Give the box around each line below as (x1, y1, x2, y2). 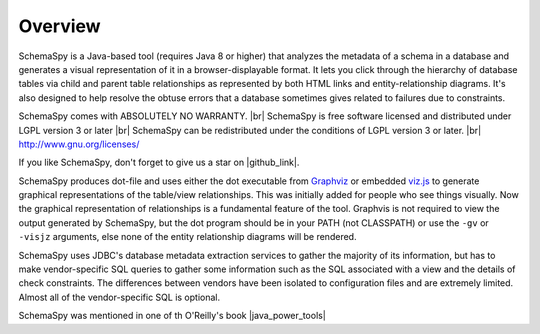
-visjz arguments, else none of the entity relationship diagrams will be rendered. (18, 231, 357, 243)
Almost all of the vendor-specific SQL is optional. (18, 291, 220, 303)
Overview (18, 15, 101, 37)
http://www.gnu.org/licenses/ (18, 138, 140, 150)
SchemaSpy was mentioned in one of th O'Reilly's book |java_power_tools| (18, 310, 327, 322)
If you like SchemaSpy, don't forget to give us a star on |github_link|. (18, 156, 300, 169)
